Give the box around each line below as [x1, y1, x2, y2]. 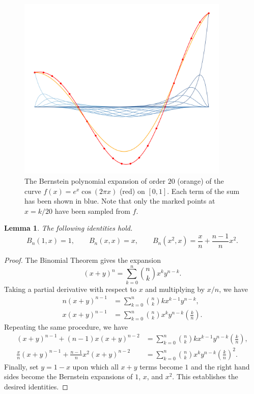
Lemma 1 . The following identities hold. [4, 223, 133, 233]
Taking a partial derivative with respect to [4, 283, 136, 294]
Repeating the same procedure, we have [4, 322, 128, 332]
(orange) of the [177, 175, 224, 186]
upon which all [72, 361, 119, 372]
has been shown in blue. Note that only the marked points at [24, 195, 215, 206]
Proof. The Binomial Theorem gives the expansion [4, 255, 161, 265]
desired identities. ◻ [4, 381, 68, 392]
